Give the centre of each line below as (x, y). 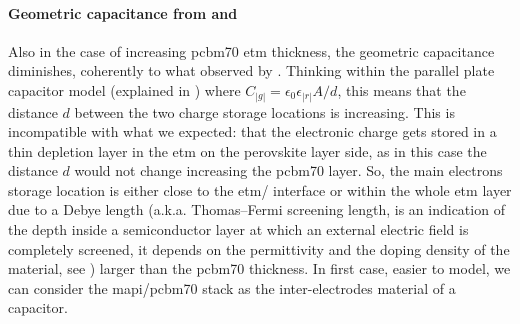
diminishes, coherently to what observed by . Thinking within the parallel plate (251, 70)
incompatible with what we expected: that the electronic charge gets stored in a (252, 131)
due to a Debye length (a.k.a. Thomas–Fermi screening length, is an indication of (256, 209)
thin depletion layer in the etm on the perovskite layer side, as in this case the (247, 150)
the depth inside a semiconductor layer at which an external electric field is (238, 229)
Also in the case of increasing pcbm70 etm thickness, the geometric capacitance (251, 50)
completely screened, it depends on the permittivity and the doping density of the (259, 248)
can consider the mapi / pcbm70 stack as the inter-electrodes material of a (232, 287)
